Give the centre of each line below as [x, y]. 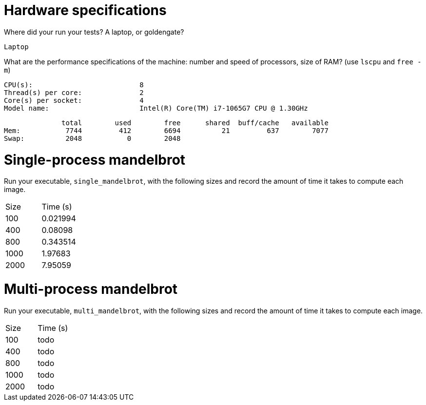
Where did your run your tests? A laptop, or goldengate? [94, 32]
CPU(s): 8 [74, 85]
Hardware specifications [85, 10]
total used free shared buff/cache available [195, 123]
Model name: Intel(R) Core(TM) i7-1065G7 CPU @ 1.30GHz [156, 108]
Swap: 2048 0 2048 [92, 138]
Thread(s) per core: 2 [74, 92]
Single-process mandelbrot [95, 160]
